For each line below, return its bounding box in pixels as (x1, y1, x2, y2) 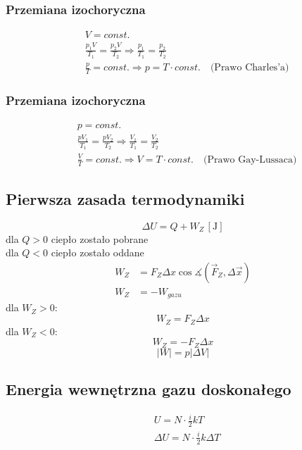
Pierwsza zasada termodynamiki (6, 187, 245, 209)
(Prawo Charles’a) (210, 63, 289, 73)
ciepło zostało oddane (51, 245, 144, 260)
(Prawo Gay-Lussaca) (203, 154, 297, 165)
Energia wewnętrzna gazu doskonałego (6, 377, 291, 399)
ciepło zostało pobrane (51, 231, 149, 246)
